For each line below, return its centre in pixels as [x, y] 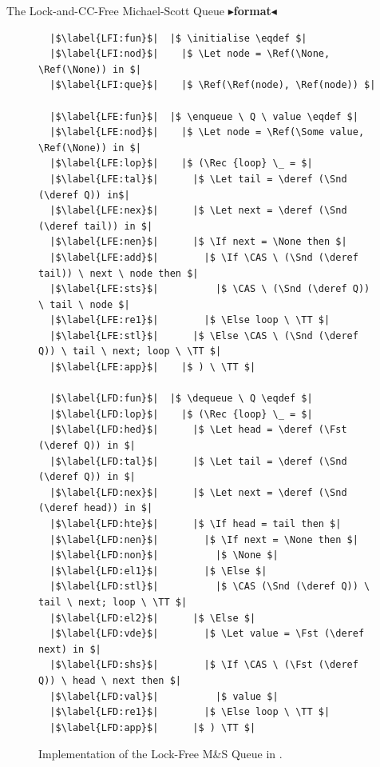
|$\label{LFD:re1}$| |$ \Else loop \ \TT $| [190, 712]
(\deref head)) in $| [96, 508]
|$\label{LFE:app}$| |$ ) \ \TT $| [153, 368]
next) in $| [70, 649]
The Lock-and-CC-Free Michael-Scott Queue [116, 10]
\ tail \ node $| [84, 304]
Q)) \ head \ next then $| [110, 680]
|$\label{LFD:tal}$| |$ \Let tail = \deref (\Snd [198, 461]
